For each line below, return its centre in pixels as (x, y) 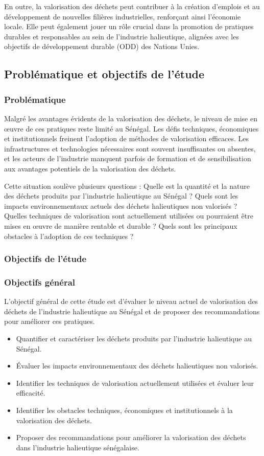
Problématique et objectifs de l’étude (104, 74)
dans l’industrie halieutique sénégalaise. (78, 447)
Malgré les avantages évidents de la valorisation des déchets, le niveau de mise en (131, 118)
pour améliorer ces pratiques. (50, 321)
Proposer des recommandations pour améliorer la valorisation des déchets (131, 437)
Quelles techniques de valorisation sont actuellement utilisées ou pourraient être (129, 216)
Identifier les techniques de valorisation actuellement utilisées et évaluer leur (135, 383)
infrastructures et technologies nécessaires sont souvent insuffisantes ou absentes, (130, 148)
